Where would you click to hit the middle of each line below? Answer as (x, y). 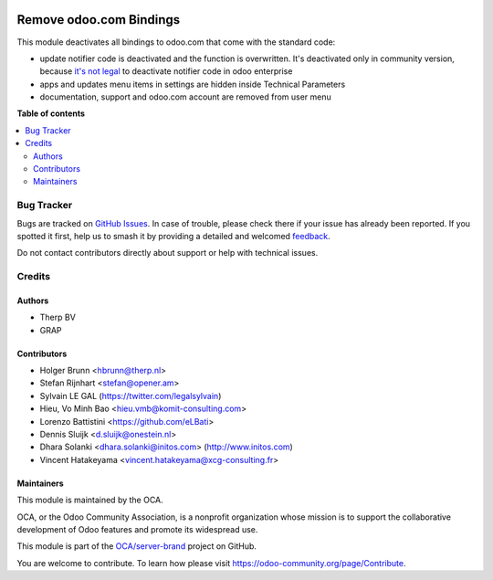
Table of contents (51, 113)
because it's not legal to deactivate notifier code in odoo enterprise (166, 71)
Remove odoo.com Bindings (99, 20)
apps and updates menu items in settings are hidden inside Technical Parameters (193, 84)
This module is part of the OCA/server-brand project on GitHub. (137, 546)
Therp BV (58, 317)
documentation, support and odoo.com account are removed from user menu (186, 97)
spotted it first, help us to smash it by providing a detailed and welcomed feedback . (173, 236)
